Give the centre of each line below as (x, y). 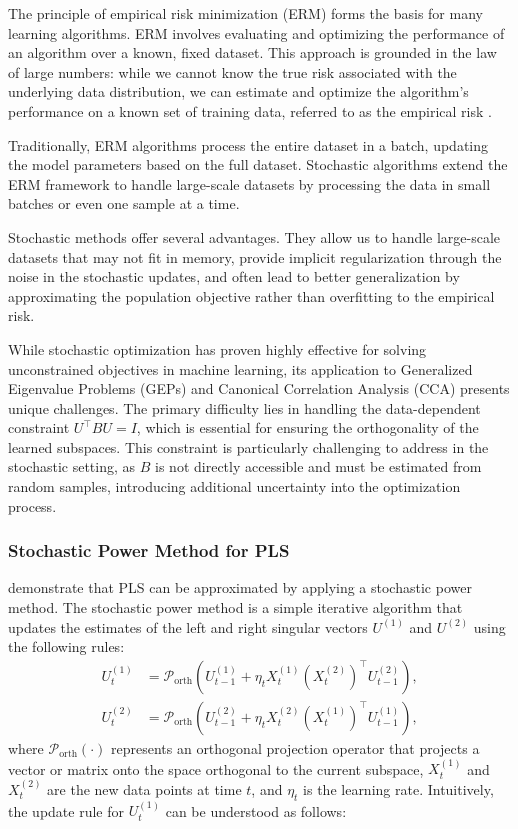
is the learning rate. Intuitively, (398, 788)
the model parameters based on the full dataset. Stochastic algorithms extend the (258, 164)
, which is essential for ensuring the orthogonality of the (307, 427)
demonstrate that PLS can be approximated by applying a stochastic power (240, 587)
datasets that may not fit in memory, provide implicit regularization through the (255, 256)
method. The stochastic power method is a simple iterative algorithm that (235, 607)
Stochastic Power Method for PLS (149, 550)
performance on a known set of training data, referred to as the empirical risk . (250, 110)
